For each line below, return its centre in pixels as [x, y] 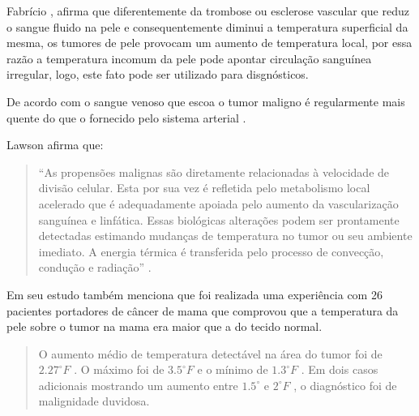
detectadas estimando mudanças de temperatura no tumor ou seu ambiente [225, 236]
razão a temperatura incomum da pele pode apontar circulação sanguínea [189, 58]
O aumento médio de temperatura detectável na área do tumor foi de [210, 353]
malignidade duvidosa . [94, 401]
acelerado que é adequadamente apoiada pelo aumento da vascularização [218, 203]
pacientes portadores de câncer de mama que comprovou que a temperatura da [203, 310]
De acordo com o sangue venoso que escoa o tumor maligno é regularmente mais [206, 101]
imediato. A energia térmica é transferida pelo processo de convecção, [211, 251]
